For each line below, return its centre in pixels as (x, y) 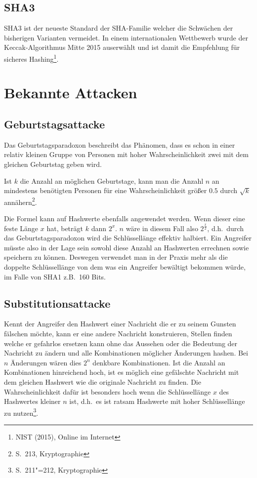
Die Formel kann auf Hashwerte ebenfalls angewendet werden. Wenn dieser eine (125, 219)
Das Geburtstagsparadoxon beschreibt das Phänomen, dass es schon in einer (120, 144)
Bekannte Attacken (71, 93)
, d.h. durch (225, 228)
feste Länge (21, 228)
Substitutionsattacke (57, 303)
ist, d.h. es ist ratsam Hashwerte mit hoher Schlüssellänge (157, 401)
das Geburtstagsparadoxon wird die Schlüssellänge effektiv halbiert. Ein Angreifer (128, 238)
